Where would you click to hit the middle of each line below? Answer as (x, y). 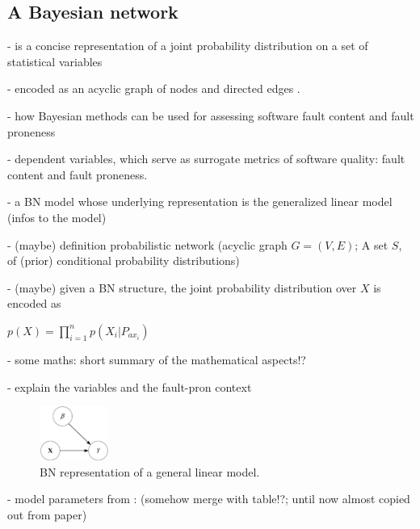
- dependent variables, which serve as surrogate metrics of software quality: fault (206, 159)
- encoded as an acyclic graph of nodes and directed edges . (154, 88)
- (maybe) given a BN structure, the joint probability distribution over (182, 287)
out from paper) (47, 514)
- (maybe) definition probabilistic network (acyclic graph (147, 244)
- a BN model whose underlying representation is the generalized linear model (200, 202)
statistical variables (55, 61)
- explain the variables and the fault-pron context (130, 386)
